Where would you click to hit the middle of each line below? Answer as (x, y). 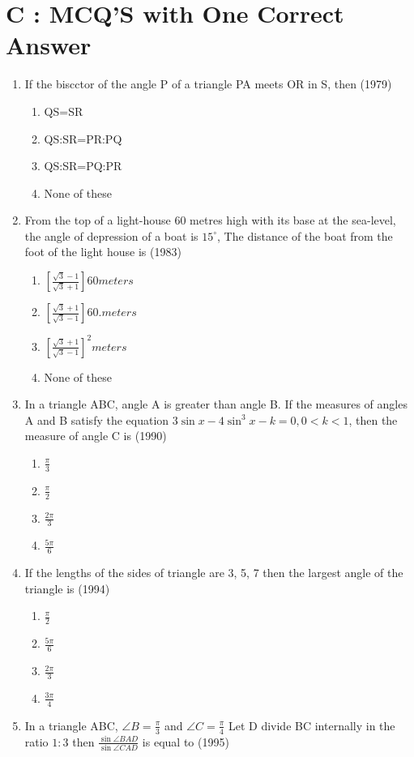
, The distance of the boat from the (305, 235)
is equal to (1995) (186, 741)
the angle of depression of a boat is (111, 235)
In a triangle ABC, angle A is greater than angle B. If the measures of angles (216, 404)
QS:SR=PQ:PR (83, 166)
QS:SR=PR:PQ (83, 138)
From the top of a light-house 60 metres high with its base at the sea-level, (210, 220)
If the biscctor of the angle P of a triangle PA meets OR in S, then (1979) (208, 84)
